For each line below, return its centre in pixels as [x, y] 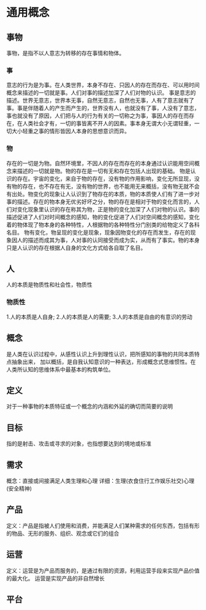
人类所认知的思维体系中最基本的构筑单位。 [60, 369]
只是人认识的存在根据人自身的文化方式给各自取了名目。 [76, 248]
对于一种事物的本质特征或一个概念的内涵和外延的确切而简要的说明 [90, 407]
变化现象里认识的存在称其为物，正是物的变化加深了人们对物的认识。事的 [108, 209]
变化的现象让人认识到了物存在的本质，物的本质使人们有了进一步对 [116, 194]
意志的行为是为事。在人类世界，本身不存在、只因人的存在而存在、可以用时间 [103, 85]
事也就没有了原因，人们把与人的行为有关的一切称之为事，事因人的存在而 [97, 116]
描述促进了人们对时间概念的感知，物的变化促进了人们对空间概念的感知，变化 [103, 217]
